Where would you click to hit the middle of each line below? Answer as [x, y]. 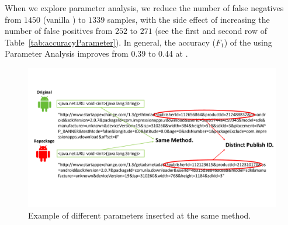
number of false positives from [59, 31]
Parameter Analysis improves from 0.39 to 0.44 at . [96, 53]
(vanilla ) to [64, 19]
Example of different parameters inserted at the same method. [140, 215]
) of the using [248, 42]
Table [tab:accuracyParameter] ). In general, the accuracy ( [110, 42]
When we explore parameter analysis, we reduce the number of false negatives [144, 8]
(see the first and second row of [211, 31]
